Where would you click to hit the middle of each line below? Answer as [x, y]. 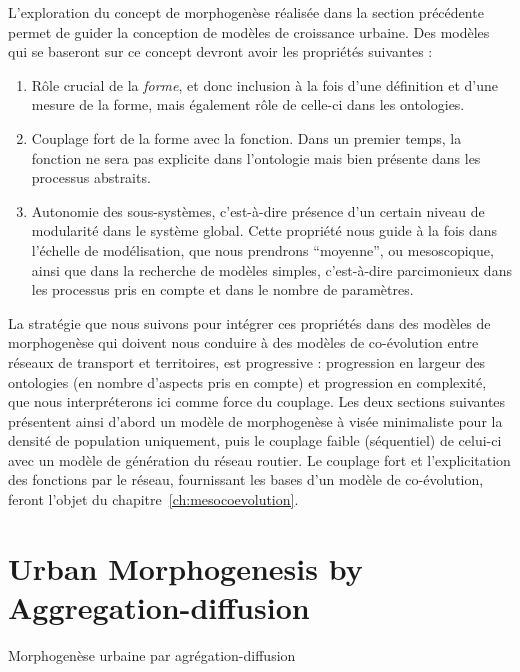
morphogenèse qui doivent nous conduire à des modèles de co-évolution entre [243, 342]
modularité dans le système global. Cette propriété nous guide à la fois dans [264, 230]
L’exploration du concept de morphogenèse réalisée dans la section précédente [246, 12]
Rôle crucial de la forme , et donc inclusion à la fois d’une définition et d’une [264, 84]
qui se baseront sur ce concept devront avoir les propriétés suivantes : [220, 51]
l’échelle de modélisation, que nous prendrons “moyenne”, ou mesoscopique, [262, 249]
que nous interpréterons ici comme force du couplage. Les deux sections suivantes [257, 401]
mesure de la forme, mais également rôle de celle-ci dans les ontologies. [248, 104]
